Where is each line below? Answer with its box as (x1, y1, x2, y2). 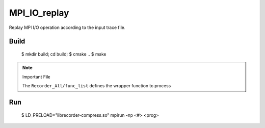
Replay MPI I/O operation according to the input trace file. (9, 25, 126, 30)
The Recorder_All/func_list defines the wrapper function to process (22, 83, 171, 89)
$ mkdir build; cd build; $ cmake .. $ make (21, 51, 106, 57)
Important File (22, 74, 51, 79)
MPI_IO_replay (9, 7, 69, 18)
